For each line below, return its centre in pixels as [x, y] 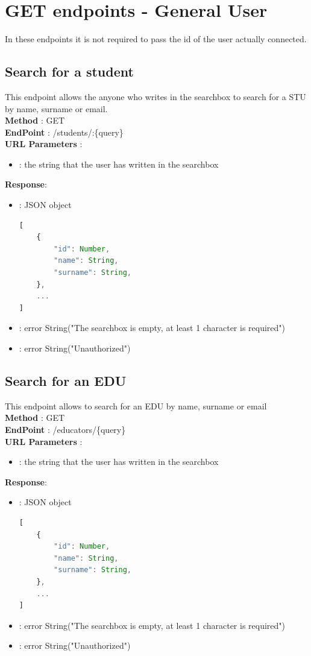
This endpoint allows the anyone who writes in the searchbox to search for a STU [155, 96]
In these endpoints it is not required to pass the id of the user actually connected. [156, 39]
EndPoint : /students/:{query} [64, 132]
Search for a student [69, 71]
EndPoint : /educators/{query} [65, 429]
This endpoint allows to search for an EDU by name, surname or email [136, 405]
